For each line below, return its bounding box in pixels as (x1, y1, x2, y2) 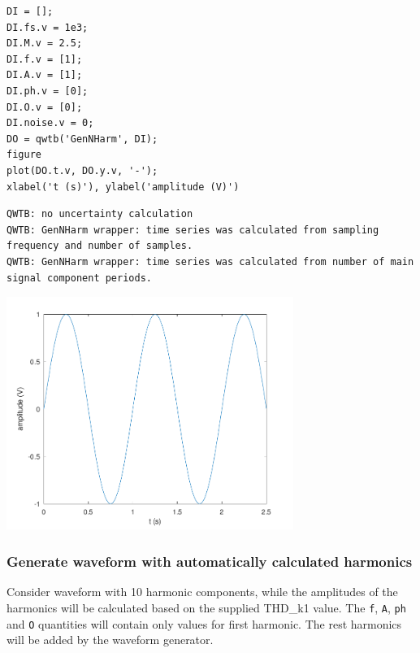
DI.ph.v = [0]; (6, 85, 89, 97)
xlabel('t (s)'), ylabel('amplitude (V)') (6, 181, 240, 193)
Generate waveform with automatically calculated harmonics (6, 551, 413, 571)
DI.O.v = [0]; (6, 101, 83, 113)
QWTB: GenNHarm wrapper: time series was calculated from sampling (6, 224, 379, 236)
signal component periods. (6, 272, 152, 284)
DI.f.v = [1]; (6, 53, 83, 65)
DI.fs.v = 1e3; (6, 21, 89, 33)
